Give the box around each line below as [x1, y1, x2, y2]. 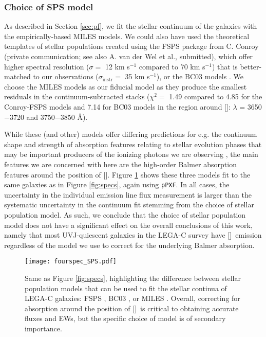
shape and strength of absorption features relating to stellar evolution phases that [4, 138, 262, 149]
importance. [25, 323, 62, 333]
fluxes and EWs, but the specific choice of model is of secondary [25, 313, 226, 324]
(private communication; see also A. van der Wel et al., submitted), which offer [4, 51, 253, 61]
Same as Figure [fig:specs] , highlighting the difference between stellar [25, 273, 241, 283]
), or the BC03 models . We [156, 71, 243, 82]
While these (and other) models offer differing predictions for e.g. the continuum [4, 129, 257, 139]
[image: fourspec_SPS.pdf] [25, 258, 117, 265]
